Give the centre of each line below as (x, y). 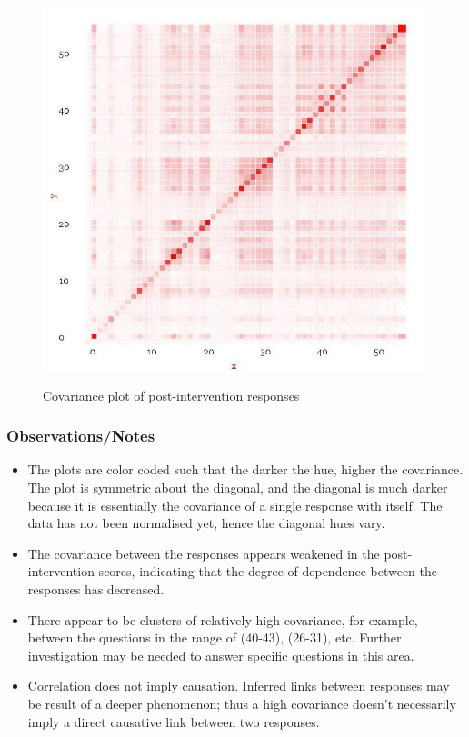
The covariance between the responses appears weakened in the (204, 553)
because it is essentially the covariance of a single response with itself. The (235, 505)
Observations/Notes (81, 436)
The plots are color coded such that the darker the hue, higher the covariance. (245, 469)
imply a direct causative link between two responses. (174, 721)
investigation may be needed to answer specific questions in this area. (221, 655)
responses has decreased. (96, 588)
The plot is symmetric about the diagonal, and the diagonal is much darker (238, 488)
